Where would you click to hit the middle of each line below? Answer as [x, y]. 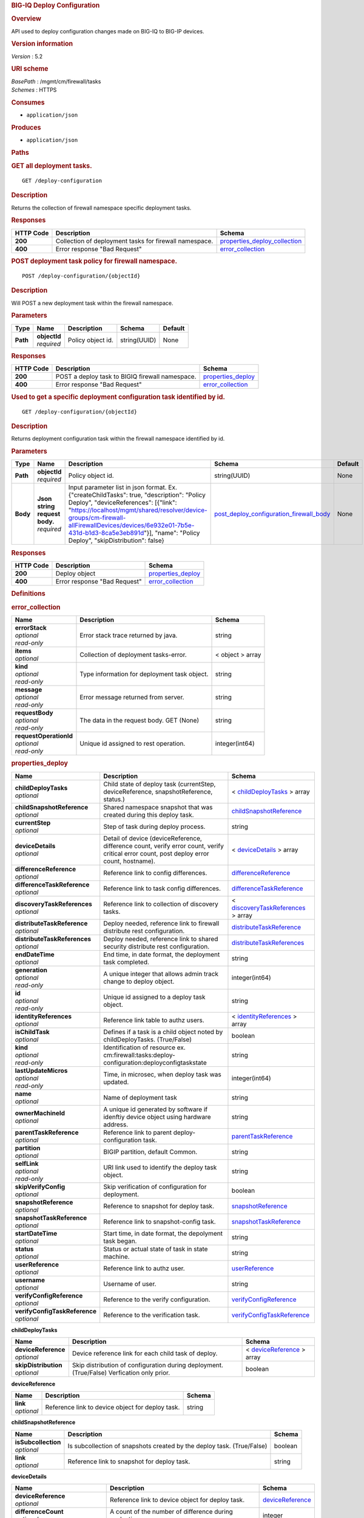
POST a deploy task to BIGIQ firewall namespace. [126, 376]
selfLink [27, 1163]
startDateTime [36, 1233]
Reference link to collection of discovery [161, 904]
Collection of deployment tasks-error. [133, 655]
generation [31, 970]
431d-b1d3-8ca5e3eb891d [106, 533]
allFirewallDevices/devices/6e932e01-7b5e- [131, 525]
